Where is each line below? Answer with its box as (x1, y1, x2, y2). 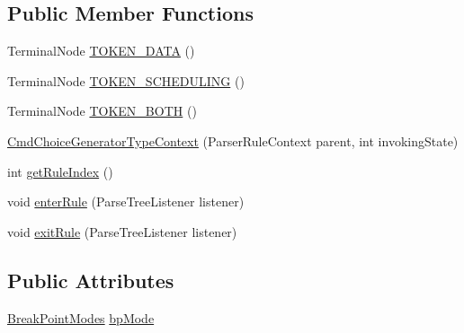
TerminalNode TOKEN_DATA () (7, 41, 195, 60)
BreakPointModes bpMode (7, 308, 155, 327)
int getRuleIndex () (7, 162, 113, 180)
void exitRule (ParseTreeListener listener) (7, 222, 237, 241)
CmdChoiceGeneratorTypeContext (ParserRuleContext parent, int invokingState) (7, 131, 459, 150)
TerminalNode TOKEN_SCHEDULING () (7, 71, 245, 90)
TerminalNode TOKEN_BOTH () (7, 101, 197, 120)
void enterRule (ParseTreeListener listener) (7, 192, 245, 211)
